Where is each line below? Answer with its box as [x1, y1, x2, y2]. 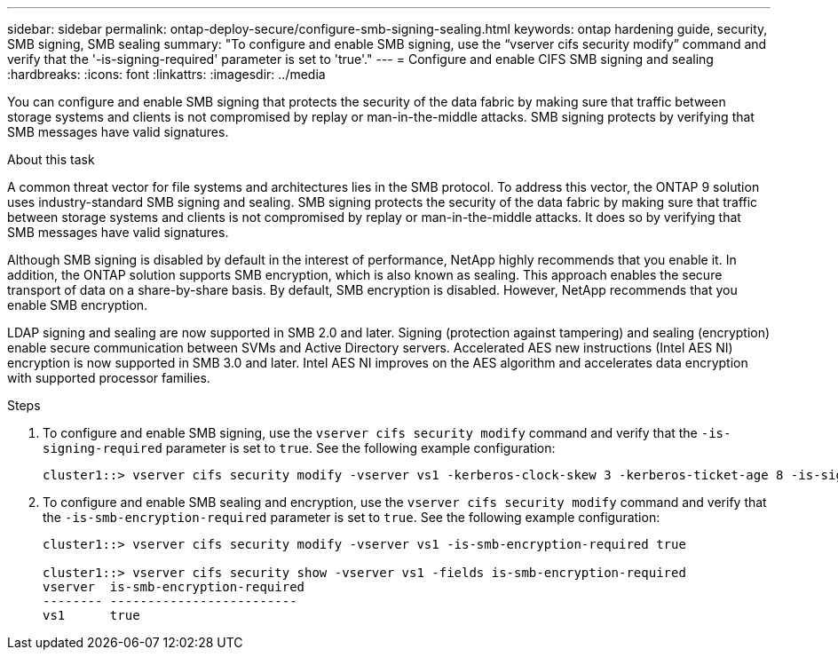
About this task [7, 152, 95, 167]
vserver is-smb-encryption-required [43, 580, 305, 594]
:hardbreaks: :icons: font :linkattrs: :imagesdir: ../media [7, 67, 326, 82]
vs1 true [43, 608, 140, 622]
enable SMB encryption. [7, 297, 148, 313]
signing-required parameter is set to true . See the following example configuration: [43, 440, 556, 455]
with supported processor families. [7, 370, 210, 385]
